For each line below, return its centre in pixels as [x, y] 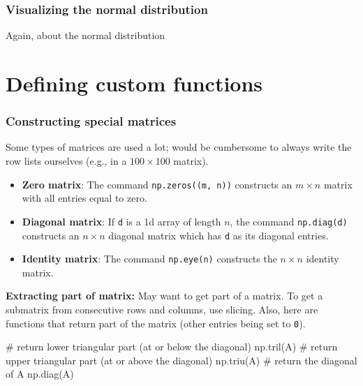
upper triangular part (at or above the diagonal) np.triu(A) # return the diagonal [181, 360]
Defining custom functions [134, 83]
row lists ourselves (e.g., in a [66, 161]
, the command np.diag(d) [289, 221]
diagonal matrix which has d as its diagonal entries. [218, 235]
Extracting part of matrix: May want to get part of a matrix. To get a [164, 296]
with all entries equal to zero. [84, 198]
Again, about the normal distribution [86, 35]
